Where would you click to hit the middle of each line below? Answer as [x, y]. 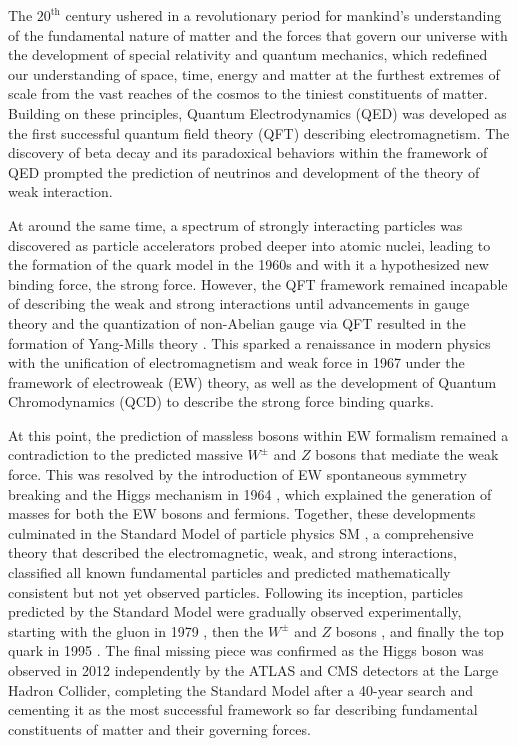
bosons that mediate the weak [407, 454]
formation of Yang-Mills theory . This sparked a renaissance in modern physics [249, 342]
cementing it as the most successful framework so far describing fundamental [243, 709]
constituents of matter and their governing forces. [159, 728]
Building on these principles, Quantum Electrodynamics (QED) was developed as [257, 112]
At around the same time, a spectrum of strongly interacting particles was [235, 224]
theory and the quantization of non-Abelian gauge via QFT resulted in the [237, 322]
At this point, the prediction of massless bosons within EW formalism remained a [258, 434]
